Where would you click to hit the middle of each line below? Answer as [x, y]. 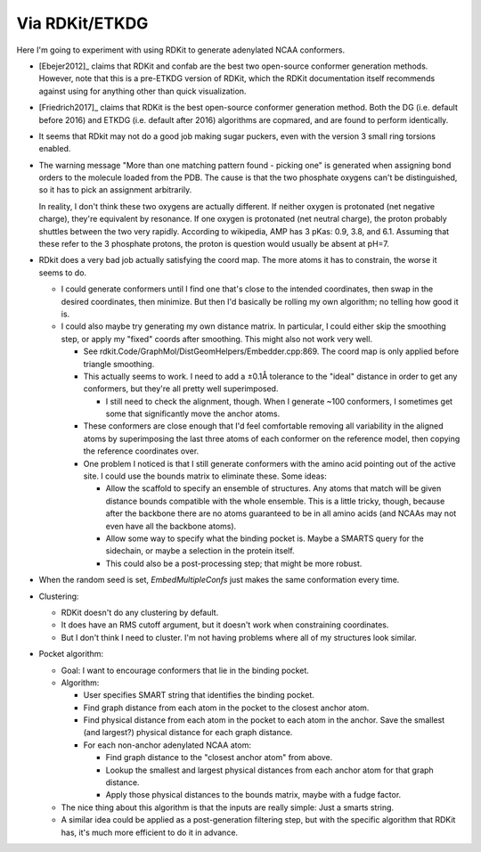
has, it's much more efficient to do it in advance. [150, 832]
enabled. [55, 149]
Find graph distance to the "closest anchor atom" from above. [219, 758]
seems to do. [63, 273]
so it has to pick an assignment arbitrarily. [115, 190]
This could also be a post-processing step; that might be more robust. [234, 563]
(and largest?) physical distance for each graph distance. [188, 733]
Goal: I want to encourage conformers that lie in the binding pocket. [185, 670]
